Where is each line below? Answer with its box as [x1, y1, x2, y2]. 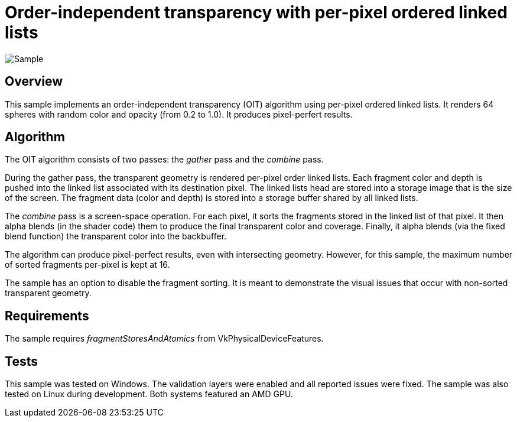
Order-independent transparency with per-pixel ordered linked [5, 2, 508, 22]
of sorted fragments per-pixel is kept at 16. [5, 259, 170, 270]
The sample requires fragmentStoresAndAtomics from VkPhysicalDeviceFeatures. [5, 333, 324, 344]
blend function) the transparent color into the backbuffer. [5, 231, 227, 242]
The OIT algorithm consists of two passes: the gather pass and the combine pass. [5, 154, 324, 165]
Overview [5, 74, 63, 89]
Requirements [5, 308, 89, 323]
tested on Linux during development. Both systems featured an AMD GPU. [5, 389, 293, 400]
